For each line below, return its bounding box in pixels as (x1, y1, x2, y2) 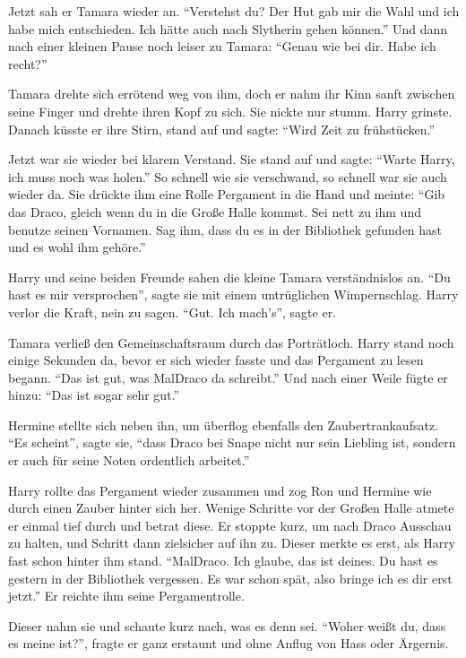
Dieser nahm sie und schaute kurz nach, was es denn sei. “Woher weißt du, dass (8, 616, 446, 635)
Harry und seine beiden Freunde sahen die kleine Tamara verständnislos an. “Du (8, 267, 451, 286)
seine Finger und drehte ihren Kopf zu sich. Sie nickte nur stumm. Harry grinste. (8, 101, 453, 120)
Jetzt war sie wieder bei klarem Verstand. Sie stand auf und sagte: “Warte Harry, (8, 150, 455, 169)
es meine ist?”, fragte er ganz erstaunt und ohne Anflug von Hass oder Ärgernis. (8, 634, 449, 653)
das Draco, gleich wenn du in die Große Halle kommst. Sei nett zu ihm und (8, 202, 421, 221)
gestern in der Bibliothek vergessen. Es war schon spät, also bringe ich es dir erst (8, 568, 453, 587)
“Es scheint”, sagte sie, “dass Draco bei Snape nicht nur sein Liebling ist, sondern (8, 433, 456, 452)
